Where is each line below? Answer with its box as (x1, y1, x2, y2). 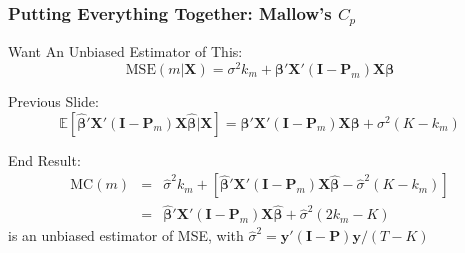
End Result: (8, 149, 81, 170)
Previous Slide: (8, 91, 99, 111)
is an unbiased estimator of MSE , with (8, 225, 244, 246)
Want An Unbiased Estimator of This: (8, 41, 243, 62)
